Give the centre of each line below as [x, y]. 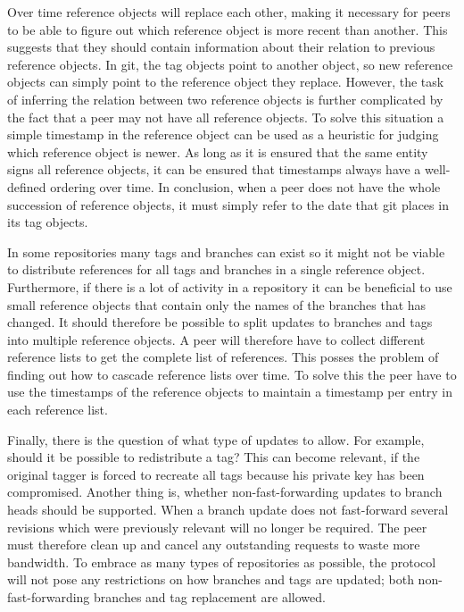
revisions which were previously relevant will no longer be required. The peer [217, 527]
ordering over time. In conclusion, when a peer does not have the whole [245, 186]
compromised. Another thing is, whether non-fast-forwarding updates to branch [225, 492]
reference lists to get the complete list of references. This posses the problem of [223, 357]
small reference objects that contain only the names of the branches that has [217, 304]
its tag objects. [48, 222]
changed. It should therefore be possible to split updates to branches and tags [220, 322]
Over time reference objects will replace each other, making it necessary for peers [229, 12]
